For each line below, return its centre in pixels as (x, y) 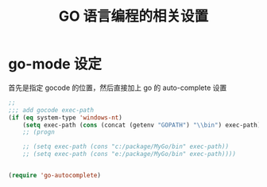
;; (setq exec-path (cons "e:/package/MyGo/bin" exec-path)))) (130, 154)
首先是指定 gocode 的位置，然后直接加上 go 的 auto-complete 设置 (118, 88)
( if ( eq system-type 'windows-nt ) (66, 117)
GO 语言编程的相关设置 (133, 16)
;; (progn (39, 132)
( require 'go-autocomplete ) (55, 176)
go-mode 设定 (55, 64)
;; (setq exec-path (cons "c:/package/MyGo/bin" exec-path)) (126, 147)
